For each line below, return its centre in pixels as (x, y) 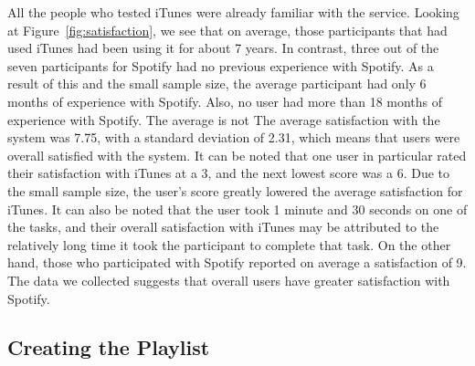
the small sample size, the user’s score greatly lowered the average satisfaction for (235, 190)
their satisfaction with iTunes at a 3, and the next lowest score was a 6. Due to (229, 173)
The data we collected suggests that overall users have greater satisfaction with (229, 280)
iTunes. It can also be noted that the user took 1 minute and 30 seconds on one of (237, 209)
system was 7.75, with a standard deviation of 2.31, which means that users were (234, 137)
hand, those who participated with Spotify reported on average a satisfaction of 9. (237, 262)
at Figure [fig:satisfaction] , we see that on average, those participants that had (227, 30)
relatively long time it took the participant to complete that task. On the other (229, 244)
